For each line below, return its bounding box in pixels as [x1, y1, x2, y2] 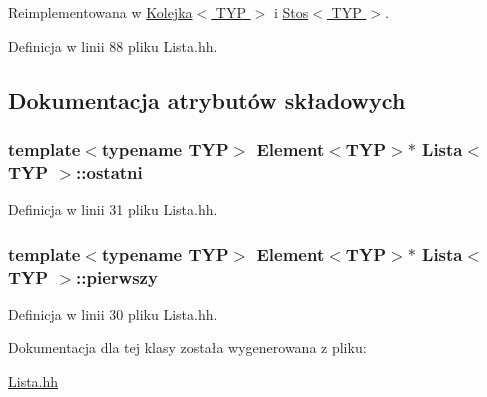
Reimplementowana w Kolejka [8, 2, 193, 22]
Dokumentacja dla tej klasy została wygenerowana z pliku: [8, 337, 367, 358]
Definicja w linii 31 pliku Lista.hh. [8, 199, 218, 220]
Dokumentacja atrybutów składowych [8, 84, 406, 115]
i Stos [273, 2, 309, 22]
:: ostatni [76, 159, 143, 184]
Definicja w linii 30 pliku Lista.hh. [8, 303, 218, 324]
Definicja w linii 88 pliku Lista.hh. [8, 35, 218, 56]
